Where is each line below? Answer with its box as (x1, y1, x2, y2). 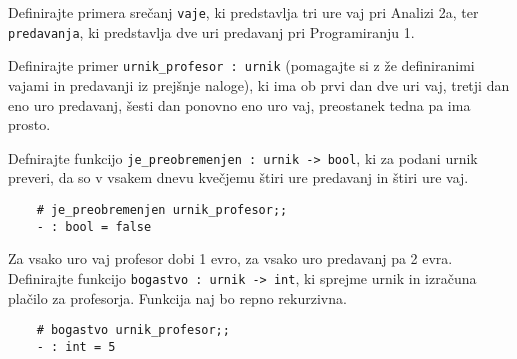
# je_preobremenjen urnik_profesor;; (36, 203, 288, 217)
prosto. (8, 114, 51, 135)
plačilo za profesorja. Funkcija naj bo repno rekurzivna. (8, 287, 347, 308)
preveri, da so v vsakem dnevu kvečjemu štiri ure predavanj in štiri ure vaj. (8, 167, 469, 188)
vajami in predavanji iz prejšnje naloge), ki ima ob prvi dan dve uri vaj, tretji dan (8, 74, 510, 95)
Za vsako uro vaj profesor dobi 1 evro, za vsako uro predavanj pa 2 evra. (8, 248, 453, 269)
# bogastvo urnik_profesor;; (36, 323, 230, 338)
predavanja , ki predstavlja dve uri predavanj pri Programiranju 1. (8, 21, 415, 42)
